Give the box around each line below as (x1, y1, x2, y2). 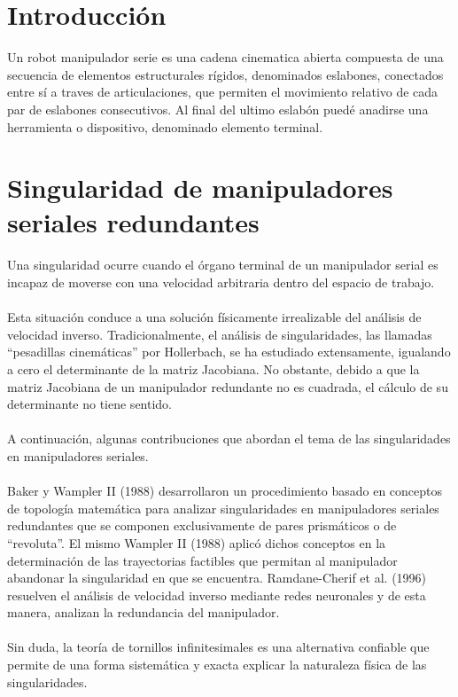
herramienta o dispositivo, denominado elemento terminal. (7, 117, 323, 136)
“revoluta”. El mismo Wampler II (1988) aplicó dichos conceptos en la (7, 533, 386, 552)
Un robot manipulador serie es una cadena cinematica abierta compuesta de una (7, 48, 444, 67)
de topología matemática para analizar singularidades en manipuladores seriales (7, 498, 439, 517)
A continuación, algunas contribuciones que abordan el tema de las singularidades (7, 429, 451, 448)
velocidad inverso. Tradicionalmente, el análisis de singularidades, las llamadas (7, 325, 432, 343)
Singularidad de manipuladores (7, 169, 393, 206)
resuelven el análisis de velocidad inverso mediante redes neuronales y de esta (7, 585, 426, 604)
